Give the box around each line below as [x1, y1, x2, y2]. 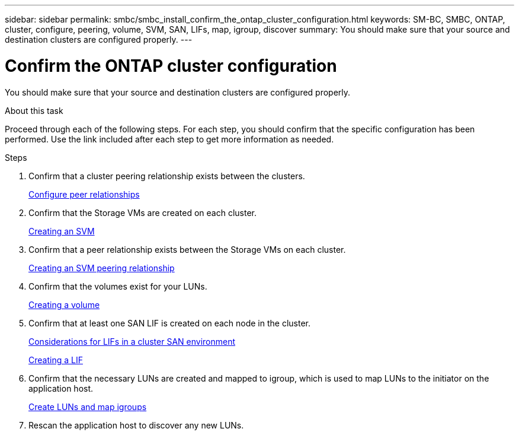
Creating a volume [28, 299, 100, 310]
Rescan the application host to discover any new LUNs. [28, 420, 244, 430]
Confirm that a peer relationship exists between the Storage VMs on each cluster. [28, 244, 346, 255]
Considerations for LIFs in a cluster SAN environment [28, 336, 236, 347]
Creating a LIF [28, 354, 83, 365]
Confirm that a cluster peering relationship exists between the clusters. [28, 170, 305, 181]
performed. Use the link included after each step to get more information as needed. [5, 134, 334, 144]
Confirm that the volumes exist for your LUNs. [28, 281, 207, 291]
